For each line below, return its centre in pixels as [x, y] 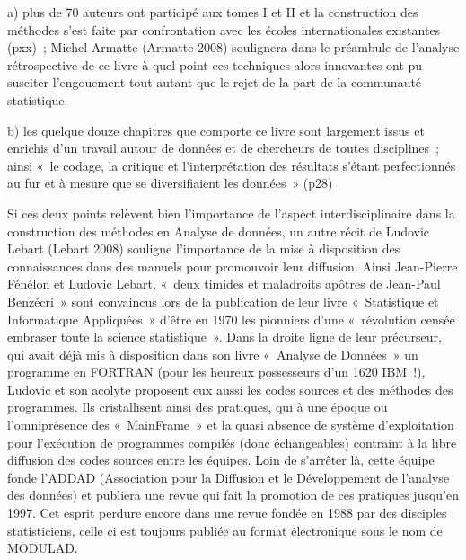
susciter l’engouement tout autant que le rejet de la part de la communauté [215, 82]
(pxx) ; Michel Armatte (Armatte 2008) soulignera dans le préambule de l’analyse [233, 47]
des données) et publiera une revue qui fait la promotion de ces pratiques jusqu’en [233, 495]
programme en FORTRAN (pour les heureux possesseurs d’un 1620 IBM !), [216, 372]
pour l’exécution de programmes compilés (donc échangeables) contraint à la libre [232, 442]
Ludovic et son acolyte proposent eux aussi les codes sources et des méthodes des [230, 389]
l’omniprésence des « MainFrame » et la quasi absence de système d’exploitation [231, 425]
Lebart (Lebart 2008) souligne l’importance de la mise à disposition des [204, 249]
